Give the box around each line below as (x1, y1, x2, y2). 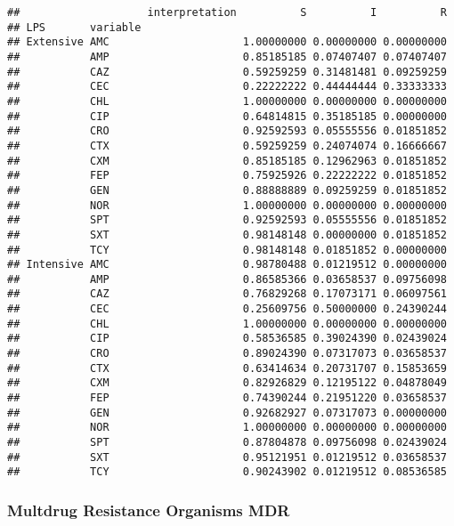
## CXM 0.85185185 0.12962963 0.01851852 (7, 154, 447, 167)
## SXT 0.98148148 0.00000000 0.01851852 (7, 228, 447, 241)
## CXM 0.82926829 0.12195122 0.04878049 (7, 376, 447, 390)
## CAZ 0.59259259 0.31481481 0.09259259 (7, 65, 447, 78)
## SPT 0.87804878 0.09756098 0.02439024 (7, 436, 447, 449)
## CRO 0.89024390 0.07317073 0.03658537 (7, 347, 447, 360)
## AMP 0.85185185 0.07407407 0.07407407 (7, 50, 447, 63)
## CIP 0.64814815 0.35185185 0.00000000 (7, 109, 447, 123)
